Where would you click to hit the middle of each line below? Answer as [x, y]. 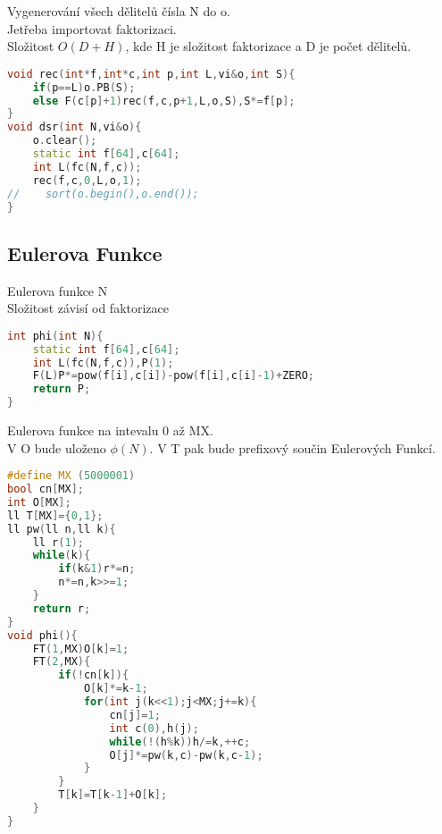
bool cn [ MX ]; [46, 489]
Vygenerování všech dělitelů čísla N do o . [119, 11]
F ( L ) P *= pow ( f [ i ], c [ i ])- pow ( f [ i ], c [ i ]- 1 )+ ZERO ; [173, 376]
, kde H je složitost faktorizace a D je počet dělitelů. [268, 46]
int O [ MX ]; [39, 502]
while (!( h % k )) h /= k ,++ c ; [180, 741]
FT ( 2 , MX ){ [62, 662]
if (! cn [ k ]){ [94, 675]
